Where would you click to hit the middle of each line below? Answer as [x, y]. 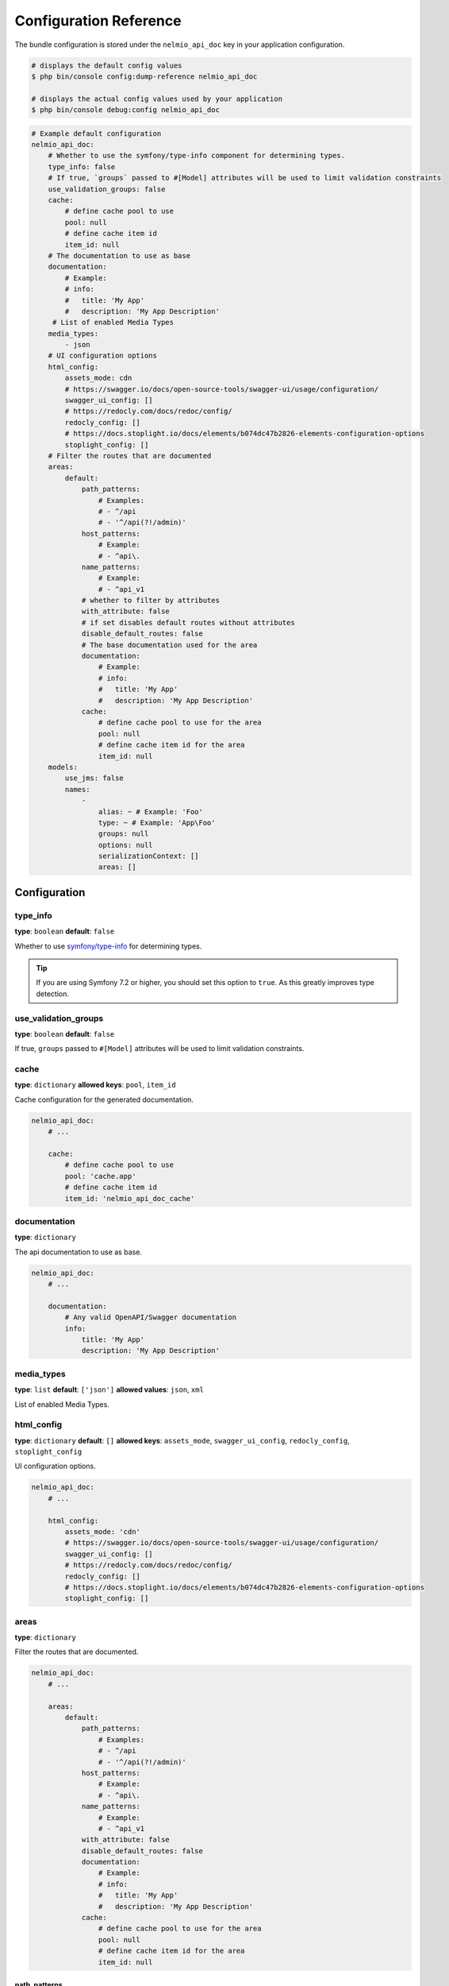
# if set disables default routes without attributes [188, 622]
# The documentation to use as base [119, 255]
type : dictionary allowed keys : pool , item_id [95, 1085]
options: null [126, 845]
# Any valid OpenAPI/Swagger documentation [151, 1318]
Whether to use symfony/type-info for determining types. [108, 946]
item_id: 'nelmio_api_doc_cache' [130, 1198]
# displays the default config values [107, 65]
